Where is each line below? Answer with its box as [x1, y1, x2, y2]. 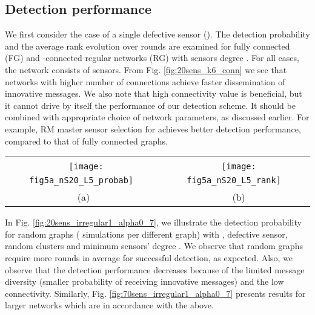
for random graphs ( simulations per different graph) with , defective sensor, [5, 227, 288, 240]
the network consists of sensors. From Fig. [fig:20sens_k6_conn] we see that [5, 63, 287, 76]
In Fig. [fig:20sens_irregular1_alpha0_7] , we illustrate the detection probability [5, 216, 302, 229]
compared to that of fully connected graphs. [5, 134, 168, 147]
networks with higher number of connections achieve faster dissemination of [5, 75, 285, 88]
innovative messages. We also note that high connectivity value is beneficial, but [5, 87, 302, 100]
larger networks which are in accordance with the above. [5, 299, 214, 311]
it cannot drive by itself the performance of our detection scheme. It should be [5, 99, 296, 111]
